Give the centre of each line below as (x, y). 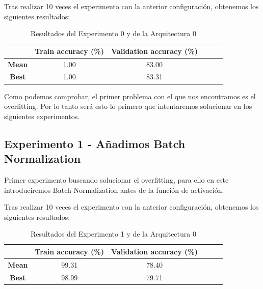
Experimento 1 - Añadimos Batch (95, 143)
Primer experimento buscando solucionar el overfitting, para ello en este (116, 179)
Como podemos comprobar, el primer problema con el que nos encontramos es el (130, 96)
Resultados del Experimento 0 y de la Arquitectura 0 (113, 33)
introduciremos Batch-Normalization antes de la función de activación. (114, 190)
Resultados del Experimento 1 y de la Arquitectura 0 (113, 234)
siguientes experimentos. (42, 116)
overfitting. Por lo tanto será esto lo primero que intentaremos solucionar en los (128, 106)
